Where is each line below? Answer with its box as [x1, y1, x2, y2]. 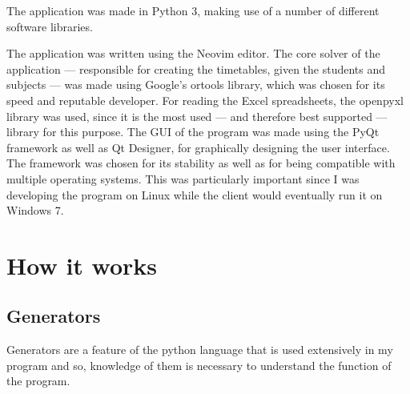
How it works [6, 248, 158, 281]
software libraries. [6, 18, 93, 34]
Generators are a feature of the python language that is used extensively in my [6, 341, 393, 358]
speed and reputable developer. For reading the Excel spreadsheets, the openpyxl [6, 91, 404, 108]
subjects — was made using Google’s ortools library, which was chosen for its [6, 76, 385, 93]
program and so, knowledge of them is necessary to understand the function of [6, 356, 392, 373]
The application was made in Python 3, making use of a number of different [6, 2, 380, 18]
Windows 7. [6, 202, 64, 219]
